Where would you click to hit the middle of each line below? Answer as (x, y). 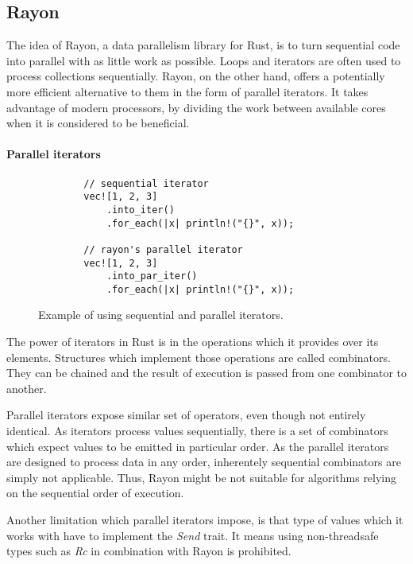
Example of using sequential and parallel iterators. (161, 315)
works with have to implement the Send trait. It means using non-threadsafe (193, 535)
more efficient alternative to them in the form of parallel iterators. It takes (187, 91)
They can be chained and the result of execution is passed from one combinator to (207, 373)
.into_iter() (140, 210)
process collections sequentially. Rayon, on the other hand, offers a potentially (196, 76)
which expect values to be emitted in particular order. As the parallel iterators (198, 446)
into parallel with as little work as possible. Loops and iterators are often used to (204, 60)
